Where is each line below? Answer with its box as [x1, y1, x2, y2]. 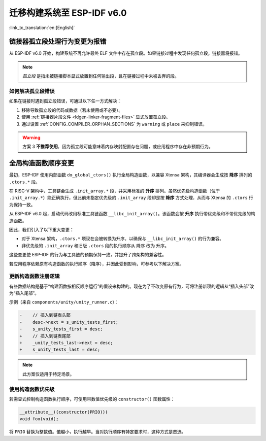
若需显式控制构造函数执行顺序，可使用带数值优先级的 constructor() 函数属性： [9, 396, 175, 402]
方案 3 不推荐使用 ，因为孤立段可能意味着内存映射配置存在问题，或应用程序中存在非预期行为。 [22, 143, 213, 150]
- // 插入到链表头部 [19, 312, 71, 318]
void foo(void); [19, 416, 59, 422]
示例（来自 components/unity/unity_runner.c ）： [9, 299, 119, 305]
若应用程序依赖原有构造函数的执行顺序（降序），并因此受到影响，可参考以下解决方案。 [9, 261, 184, 267]
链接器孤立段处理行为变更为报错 [9, 37, 106, 46]
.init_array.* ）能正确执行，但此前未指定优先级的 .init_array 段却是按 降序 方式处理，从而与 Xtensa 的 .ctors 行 [9, 195, 254, 201]
